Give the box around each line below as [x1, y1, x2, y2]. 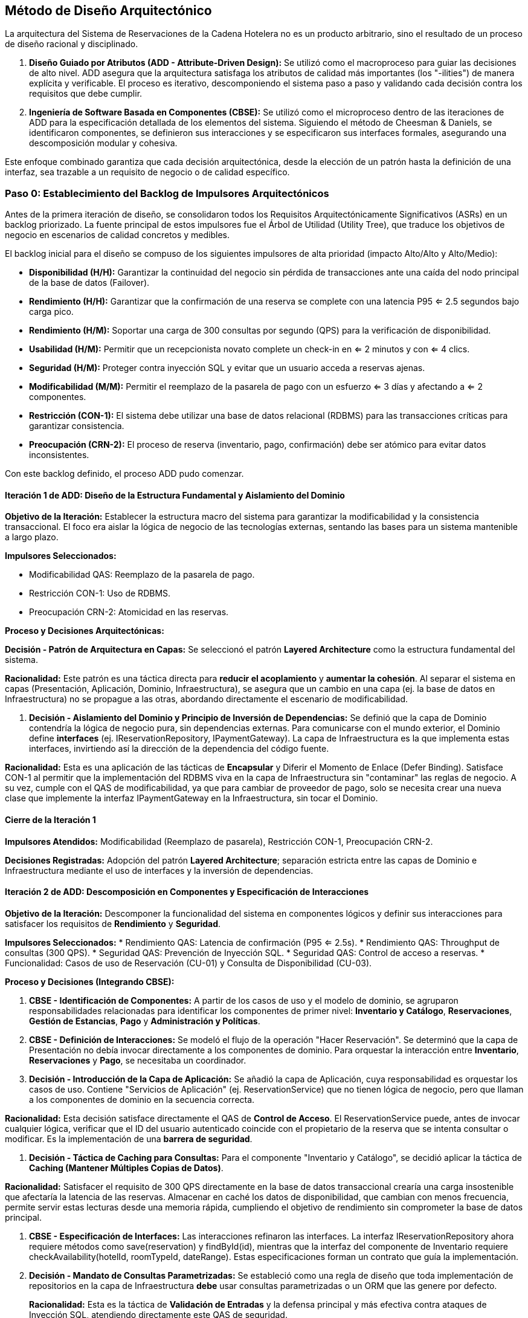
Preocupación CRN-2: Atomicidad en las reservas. [29, 607, 229, 618]
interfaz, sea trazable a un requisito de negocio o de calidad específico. [5, 167, 290, 178]
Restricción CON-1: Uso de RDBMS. [29, 588, 171, 599]
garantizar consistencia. [29, 421, 124, 431]
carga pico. [29, 306, 74, 317]
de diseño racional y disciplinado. [5, 39, 138, 50]
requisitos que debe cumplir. [29, 88, 143, 99]
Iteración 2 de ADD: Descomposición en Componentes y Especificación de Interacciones [5, 887, 369, 897]
